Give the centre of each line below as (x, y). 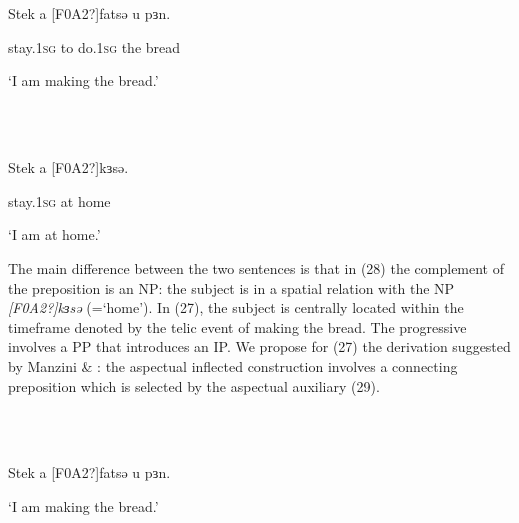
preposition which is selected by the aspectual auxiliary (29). (194, 385)
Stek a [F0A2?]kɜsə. (68, 167)
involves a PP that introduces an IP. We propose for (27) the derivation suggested (259, 346)
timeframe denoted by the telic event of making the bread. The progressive (237, 326)
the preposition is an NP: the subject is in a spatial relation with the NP (231, 287)
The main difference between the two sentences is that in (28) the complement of (256, 267)
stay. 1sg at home (59, 200)
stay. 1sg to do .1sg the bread (94, 46)
